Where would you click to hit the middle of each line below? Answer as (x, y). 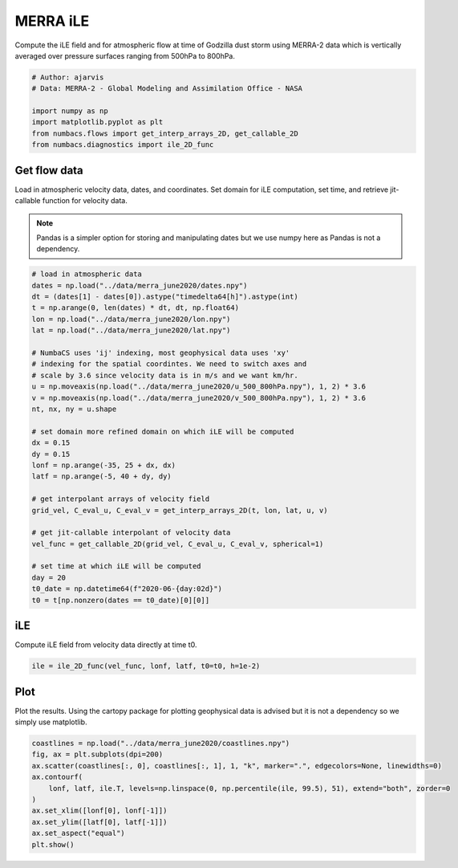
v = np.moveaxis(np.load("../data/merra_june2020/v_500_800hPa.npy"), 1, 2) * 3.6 (199, 398)
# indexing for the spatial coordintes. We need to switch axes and (169, 364)
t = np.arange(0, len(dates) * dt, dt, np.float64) (136, 308)
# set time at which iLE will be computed (116, 566)
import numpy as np (70, 111)
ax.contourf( (57, 777)
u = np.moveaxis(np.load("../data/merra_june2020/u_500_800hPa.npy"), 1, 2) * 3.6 (199, 387)
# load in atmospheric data (87, 274)
